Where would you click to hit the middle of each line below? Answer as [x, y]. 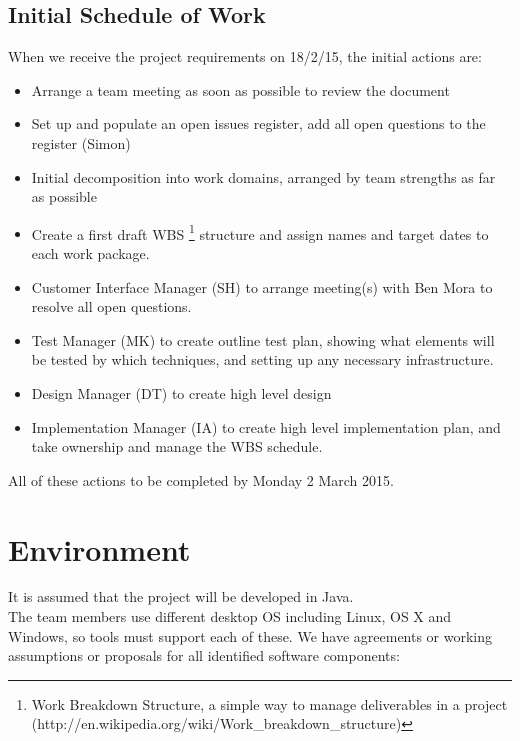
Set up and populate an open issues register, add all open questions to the [258, 123]
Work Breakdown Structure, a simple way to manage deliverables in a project [269, 703]
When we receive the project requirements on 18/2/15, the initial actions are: [245, 56]
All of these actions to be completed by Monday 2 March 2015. [201, 479]
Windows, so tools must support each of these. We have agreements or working [250, 635]
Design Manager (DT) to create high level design [181, 392]
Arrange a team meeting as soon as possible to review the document [240, 89]
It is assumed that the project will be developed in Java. [181, 596]
